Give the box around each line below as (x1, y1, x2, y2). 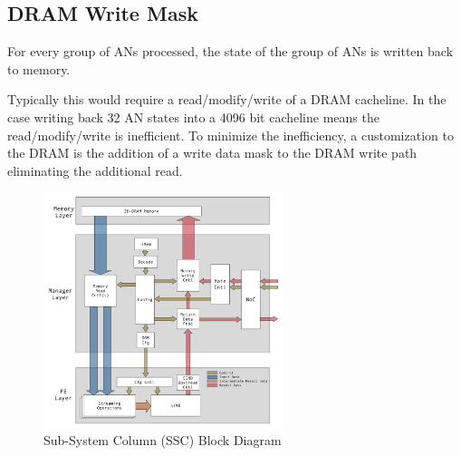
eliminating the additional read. (7, 160, 183, 179)
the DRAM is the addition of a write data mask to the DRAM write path (7, 143, 418, 162)
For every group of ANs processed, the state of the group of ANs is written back (7, 42, 454, 61)
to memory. (7, 59, 71, 78)
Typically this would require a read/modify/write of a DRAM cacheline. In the (7, 90, 447, 109)
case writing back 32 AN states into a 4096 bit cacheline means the (7, 107, 379, 126)
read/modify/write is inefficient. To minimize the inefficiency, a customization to (7, 125, 454, 144)
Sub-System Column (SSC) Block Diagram (43, 431, 282, 450)
